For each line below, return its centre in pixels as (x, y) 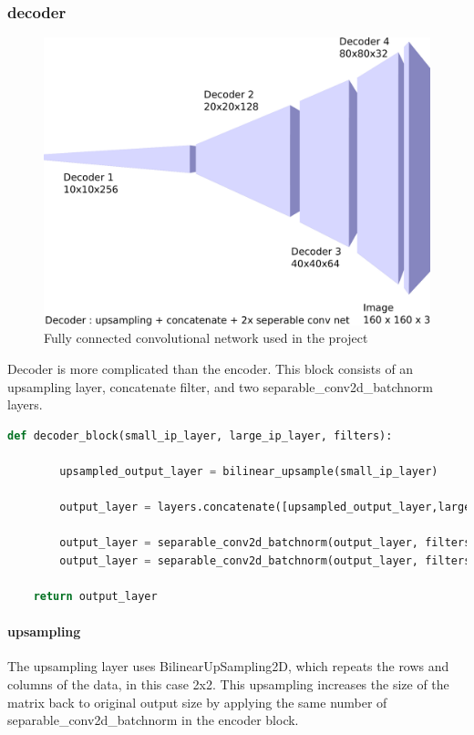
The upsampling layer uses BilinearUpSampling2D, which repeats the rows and (228, 666)
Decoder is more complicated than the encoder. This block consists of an (211, 368)
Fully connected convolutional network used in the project (206, 338)
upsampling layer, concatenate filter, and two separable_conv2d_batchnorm (220, 386)
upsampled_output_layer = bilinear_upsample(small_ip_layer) (249, 471)
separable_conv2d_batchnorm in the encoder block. (153, 720)
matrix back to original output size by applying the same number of (197, 702)
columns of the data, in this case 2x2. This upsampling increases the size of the (228, 684)
